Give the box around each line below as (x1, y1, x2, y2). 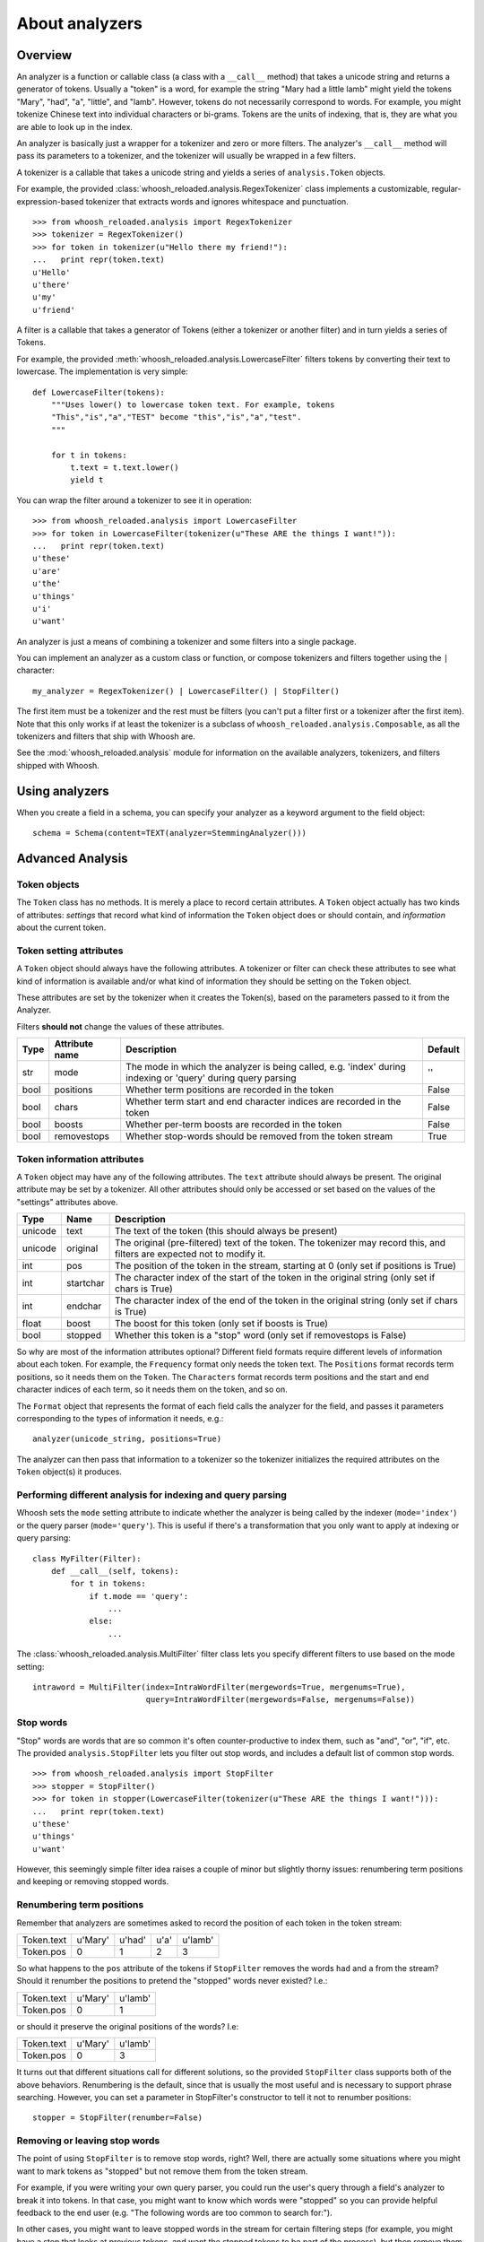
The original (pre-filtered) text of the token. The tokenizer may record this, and (115, 1237, 446, 1249)
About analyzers (16, 13, 143, 33)
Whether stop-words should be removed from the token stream (125, 1130, 393, 1143)
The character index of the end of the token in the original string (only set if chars (115, 1294, 459, 1307)
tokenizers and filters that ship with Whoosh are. (16, 731, 196, 742)
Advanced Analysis (16, 850, 129, 865)
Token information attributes (16, 1152, 144, 1165)
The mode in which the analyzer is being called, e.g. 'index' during (125, 1061, 407, 1073)
